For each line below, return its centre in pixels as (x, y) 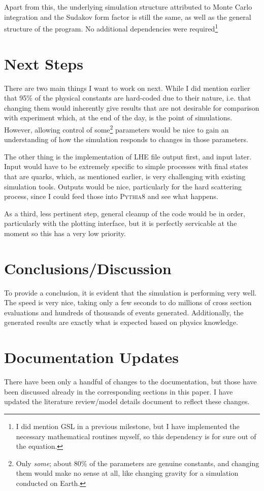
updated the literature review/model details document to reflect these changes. (127, 401)
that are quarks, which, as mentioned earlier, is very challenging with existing (125, 176)
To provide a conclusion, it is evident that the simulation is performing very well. (130, 292)
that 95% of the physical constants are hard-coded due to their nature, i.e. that (128, 98)
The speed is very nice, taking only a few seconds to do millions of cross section (128, 302)
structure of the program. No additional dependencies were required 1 (111, 28)
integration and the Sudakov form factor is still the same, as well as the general (128, 17)
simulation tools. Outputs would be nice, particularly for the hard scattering (123, 186)
